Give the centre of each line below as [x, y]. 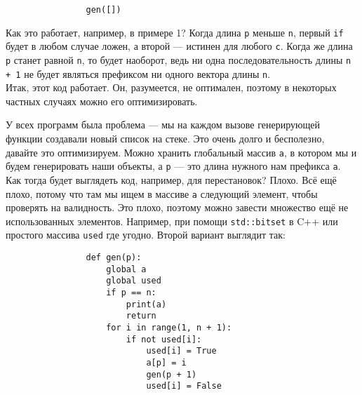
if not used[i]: [164, 339]
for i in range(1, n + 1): [169, 328]
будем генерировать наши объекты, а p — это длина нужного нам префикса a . [173, 166]
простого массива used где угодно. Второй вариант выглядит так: [146, 235]
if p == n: [131, 293]
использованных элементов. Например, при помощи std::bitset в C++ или [172, 221]
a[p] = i [166, 363]
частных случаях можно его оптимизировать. [102, 101]
